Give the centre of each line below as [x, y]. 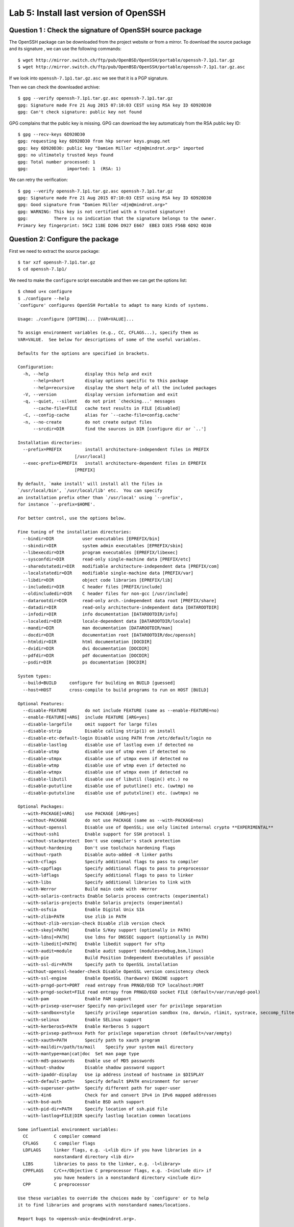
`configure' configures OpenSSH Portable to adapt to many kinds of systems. [113, 305]
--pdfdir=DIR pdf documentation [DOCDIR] [86, 655]
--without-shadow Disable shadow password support [94, 1068]
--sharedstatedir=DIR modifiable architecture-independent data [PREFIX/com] [121, 566]
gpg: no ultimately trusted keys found [66, 155]
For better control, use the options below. [72, 518]
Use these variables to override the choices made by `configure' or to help [113, 1198]
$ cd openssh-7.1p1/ [42, 269]
